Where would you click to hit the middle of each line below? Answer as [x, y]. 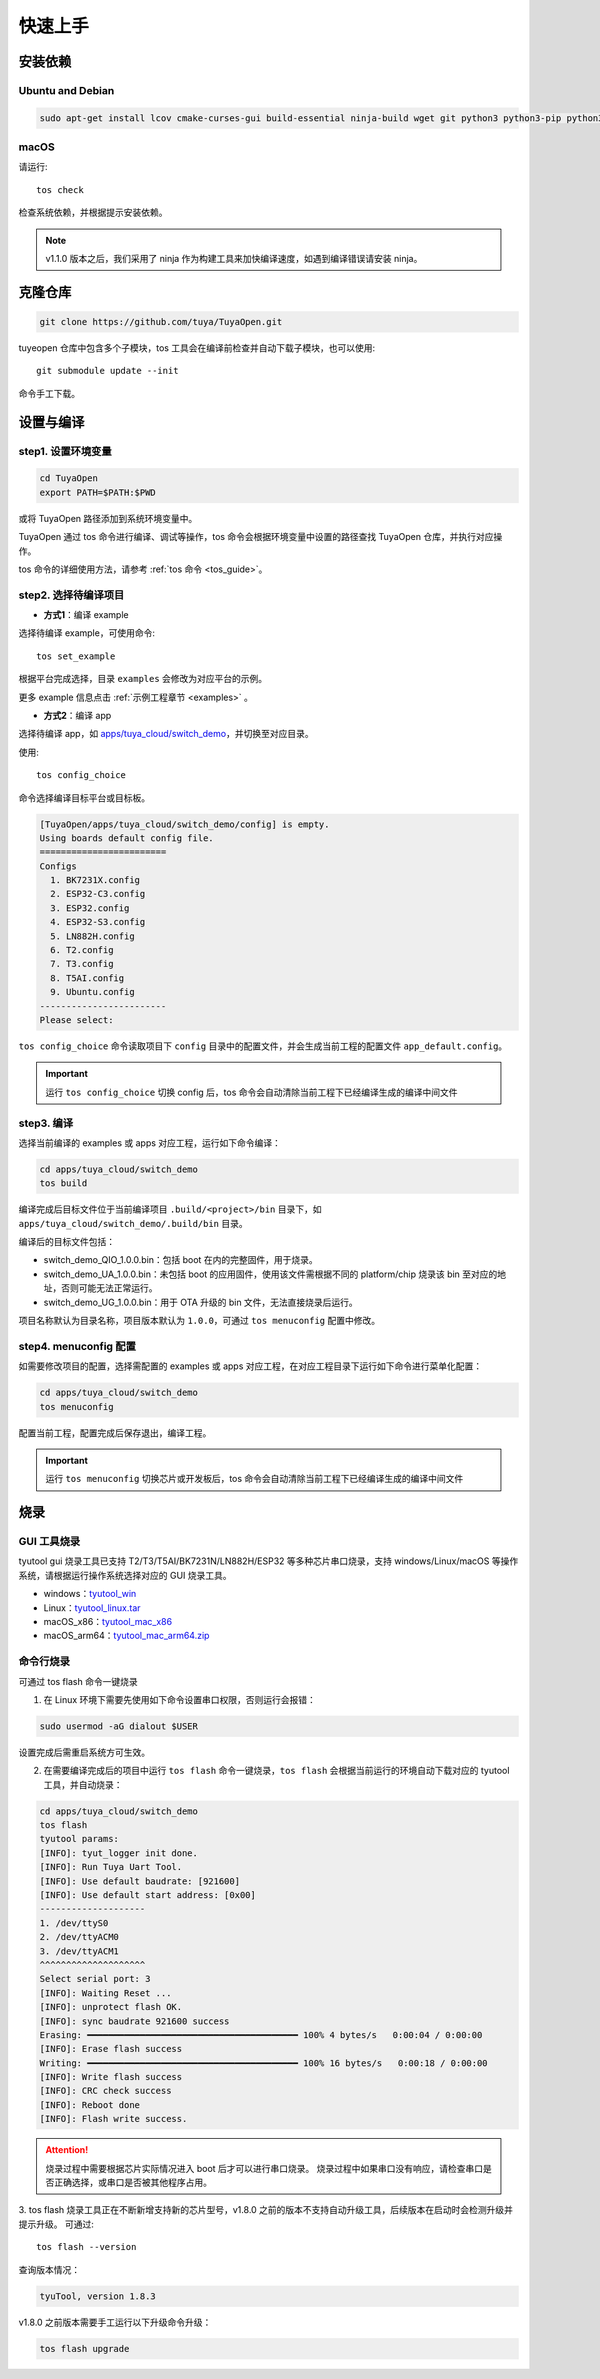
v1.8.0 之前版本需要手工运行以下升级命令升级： [115, 2322]
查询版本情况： [49, 2269]
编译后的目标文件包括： [66, 1242]
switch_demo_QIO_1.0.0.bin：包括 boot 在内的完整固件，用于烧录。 [181, 1260]
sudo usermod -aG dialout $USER [119, 1726]
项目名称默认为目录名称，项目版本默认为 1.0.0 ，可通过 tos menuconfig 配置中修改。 [199, 1320]
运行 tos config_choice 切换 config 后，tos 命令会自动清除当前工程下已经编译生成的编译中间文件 [252, 1092]
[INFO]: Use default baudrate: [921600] [139, 1881]
